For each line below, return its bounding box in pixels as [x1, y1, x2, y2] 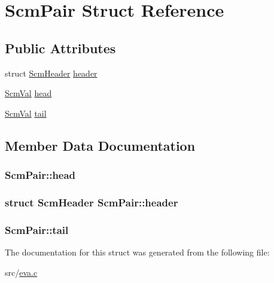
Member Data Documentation [5, 136, 196, 154]
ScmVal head [5, 87, 52, 99]
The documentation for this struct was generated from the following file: [5, 246, 270, 258]
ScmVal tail [5, 106, 47, 119]
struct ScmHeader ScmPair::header [5, 194, 178, 209]
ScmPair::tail [5, 222, 69, 237]
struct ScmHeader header [5, 66, 98, 79]
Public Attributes [5, 38, 116, 57]
